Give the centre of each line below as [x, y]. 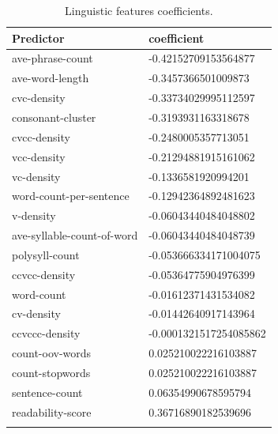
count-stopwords [51, 372]
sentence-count [47, 392]
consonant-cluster [54, 117]
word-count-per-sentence [71, 196]
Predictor [38, 38]
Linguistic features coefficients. [139, 10]
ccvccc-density [46, 333]
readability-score [52, 411]
